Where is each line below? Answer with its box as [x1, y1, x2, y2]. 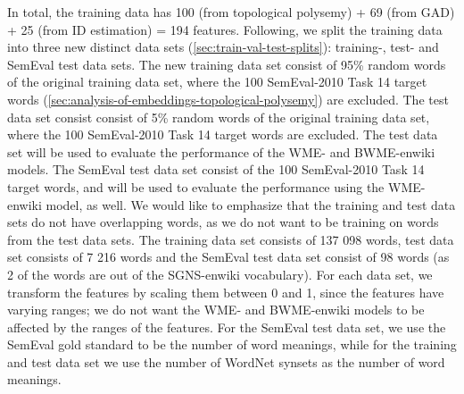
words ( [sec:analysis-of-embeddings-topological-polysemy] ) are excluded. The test [7, 89, 449, 108]
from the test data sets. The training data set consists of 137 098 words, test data [7, 230, 454, 248]
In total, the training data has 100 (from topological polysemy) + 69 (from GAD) [7, 3, 455, 21]
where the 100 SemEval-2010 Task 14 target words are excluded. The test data [7, 125, 438, 144]
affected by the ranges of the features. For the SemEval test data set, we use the [7, 317, 446, 336]
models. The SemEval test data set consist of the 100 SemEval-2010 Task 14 [7, 160, 425, 179]
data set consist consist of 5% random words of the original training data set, [7, 107, 430, 126]
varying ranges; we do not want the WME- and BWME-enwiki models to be [7, 300, 425, 319]
